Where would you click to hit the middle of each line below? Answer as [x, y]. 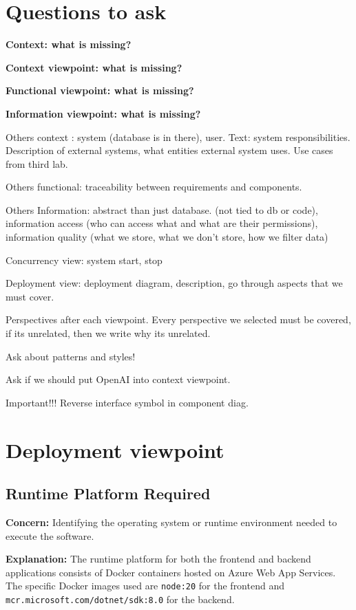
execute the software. [50, 535]
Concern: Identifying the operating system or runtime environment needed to [171, 522]
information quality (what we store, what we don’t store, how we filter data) [167, 237]
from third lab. [37, 163]
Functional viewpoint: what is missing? [100, 90]
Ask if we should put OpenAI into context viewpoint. [118, 379]
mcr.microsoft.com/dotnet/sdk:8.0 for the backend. [120, 599]
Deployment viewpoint [115, 449]
